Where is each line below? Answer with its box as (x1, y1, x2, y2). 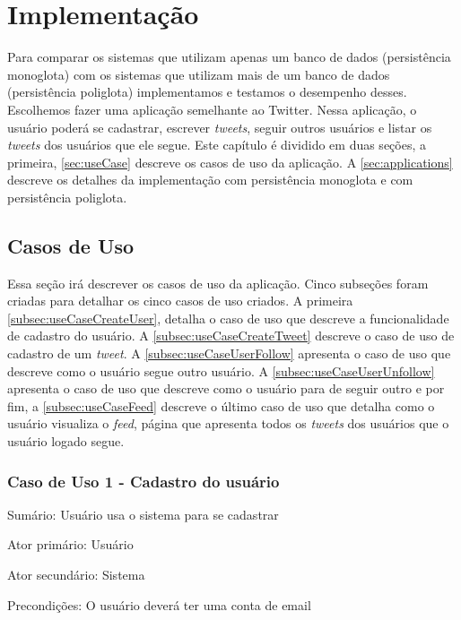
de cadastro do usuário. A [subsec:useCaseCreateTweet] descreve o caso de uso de (7, 326, 455, 345)
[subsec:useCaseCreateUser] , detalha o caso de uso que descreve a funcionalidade (7, 308, 449, 327)
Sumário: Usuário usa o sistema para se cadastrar (7, 504, 279, 523)
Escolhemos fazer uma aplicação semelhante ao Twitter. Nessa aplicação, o (7, 99, 417, 118)
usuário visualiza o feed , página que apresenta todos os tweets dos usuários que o (7, 414, 449, 433)
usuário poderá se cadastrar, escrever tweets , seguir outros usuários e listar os (7, 117, 432, 136)
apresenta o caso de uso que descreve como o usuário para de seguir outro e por (7, 379, 445, 398)
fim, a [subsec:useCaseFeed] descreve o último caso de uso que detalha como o (7, 396, 435, 415)
